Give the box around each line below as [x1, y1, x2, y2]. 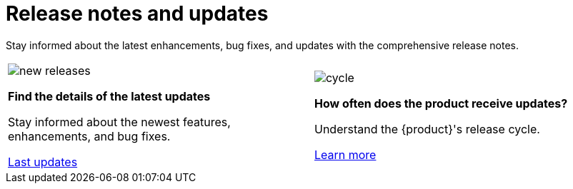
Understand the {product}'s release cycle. [314, 121, 540, 136]
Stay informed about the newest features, [8, 114, 231, 129]
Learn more [314, 147, 377, 162]
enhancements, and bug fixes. [8, 128, 171, 143]
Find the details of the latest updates [8, 88, 211, 103]
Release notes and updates [6, 1, 269, 26]
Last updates [8, 154, 78, 169]
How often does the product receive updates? [314, 96, 568, 111]
